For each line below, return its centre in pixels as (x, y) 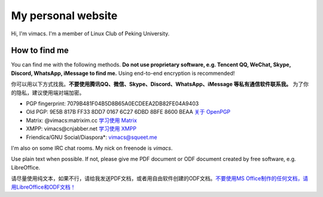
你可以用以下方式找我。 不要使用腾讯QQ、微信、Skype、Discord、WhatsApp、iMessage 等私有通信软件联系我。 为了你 (160, 84)
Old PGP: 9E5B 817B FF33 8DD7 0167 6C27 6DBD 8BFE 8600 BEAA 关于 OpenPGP (128, 112)
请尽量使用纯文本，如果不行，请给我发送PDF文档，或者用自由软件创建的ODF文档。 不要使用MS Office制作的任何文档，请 (160, 178)
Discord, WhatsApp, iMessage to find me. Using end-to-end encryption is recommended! (123, 73)
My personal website (64, 16)
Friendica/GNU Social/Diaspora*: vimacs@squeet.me (92, 137)
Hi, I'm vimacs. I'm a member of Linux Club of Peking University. (90, 34)
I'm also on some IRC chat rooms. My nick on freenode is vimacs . (92, 148)
